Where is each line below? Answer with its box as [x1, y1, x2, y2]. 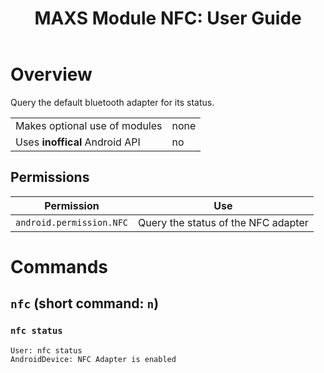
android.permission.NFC [15, 217, 129, 228]
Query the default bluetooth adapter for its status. [10, 96, 215, 108]
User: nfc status [10, 345, 83, 356]
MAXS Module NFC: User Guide [34, 7, 302, 30]
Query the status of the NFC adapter [138, 215, 309, 229]
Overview [10, 63, 93, 86]
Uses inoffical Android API [15, 135, 141, 149]
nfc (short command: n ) [10, 295, 160, 312]
